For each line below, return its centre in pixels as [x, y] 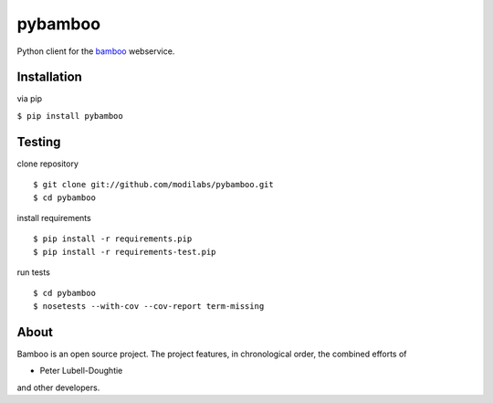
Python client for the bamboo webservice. [96, 51]
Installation [49, 77]
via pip [30, 99]
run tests [33, 272]
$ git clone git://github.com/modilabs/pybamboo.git [153, 185]
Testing [39, 142]
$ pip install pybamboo [70, 116]
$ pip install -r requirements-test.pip [125, 252]
